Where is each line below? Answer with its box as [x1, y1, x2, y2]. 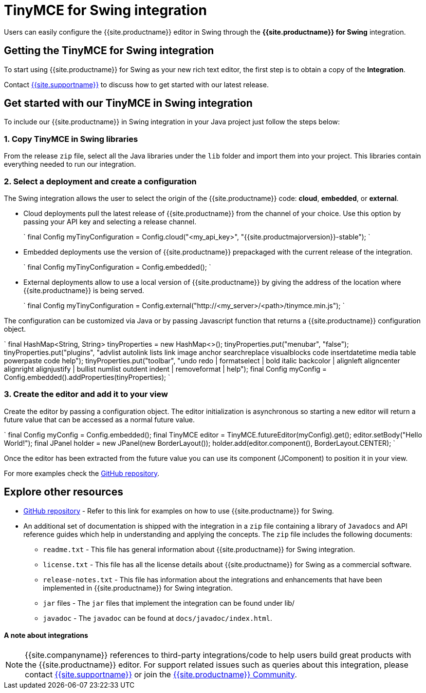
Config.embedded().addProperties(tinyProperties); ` [4, 373, 170, 381]
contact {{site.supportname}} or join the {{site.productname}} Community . [25, 669, 297, 679]
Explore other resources [4, 486, 123, 498]
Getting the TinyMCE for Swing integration [4, 44, 214, 57]
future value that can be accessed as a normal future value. [4, 415, 195, 424]
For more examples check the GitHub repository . [4, 469, 160, 477]
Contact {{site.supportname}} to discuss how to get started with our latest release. [4, 80, 269, 89]
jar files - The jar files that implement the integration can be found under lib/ [43, 598, 295, 607]
